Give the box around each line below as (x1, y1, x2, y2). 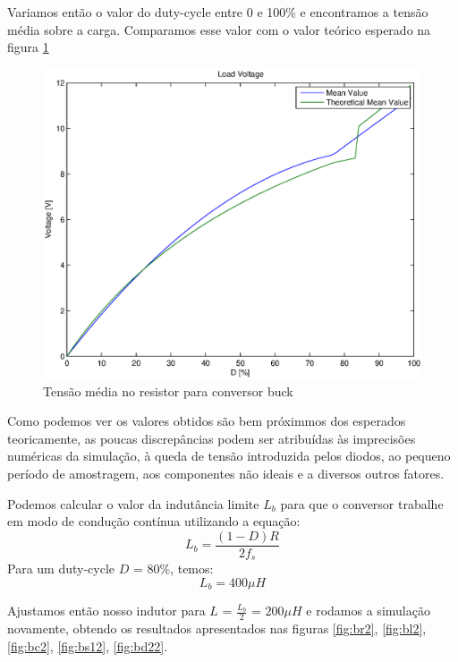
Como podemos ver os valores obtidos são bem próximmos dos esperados (7, 412, 406, 430)
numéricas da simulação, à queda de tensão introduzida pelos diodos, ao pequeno (7, 446, 451, 465)
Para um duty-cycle (7, 559, 115, 578)
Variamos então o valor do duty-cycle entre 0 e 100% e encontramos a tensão (7, 3, 428, 21)
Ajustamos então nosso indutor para (7, 601, 206, 620)
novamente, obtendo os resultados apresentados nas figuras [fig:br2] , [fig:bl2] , (7, 619, 427, 638)
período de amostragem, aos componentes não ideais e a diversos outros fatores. (7, 463, 445, 482)
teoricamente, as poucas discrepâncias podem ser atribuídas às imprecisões (7, 429, 416, 447)
